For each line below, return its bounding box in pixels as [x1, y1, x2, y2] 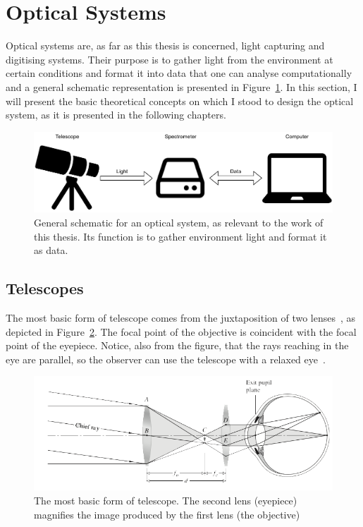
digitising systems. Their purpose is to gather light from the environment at [6, 52, 333, 66]
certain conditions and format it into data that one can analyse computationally [6, 66, 352, 80]
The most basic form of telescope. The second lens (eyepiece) [34, 493, 297, 508]
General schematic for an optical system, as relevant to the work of [34, 215, 324, 230]
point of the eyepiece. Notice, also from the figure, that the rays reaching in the [6, 338, 349, 353]
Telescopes [6, 277, 84, 299]
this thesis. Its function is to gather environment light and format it [34, 229, 327, 243]
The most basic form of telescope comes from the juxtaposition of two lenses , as [6, 310, 356, 325]
